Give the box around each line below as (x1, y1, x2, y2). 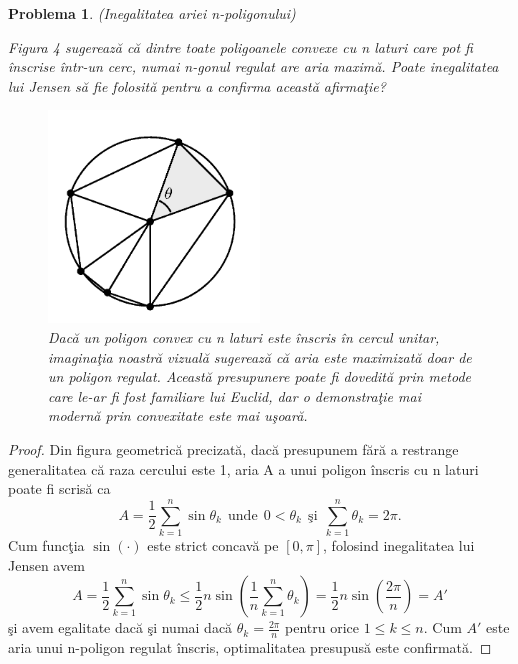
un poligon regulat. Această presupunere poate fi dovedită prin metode (48, 366, 471, 387)
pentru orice (285, 617, 360, 638)
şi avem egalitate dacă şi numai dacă (8, 617, 233, 638)
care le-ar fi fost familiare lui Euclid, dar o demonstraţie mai (48, 385, 421, 406)
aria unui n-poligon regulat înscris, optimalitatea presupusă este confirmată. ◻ (8, 636, 492, 657)
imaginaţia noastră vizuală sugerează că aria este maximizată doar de (48, 346, 472, 367)
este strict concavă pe (147, 534, 279, 555)
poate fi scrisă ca (8, 478, 111, 499)
